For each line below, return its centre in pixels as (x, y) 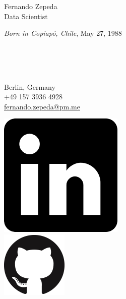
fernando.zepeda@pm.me (42, 106)
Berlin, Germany (30, 86)
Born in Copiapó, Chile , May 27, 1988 (63, 33)
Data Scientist (26, 16)
